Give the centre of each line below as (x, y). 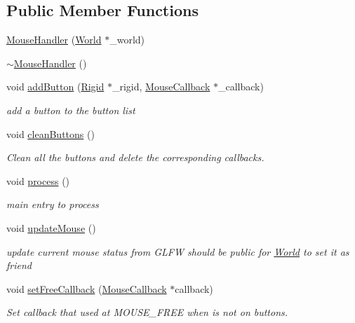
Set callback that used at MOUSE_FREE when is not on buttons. (147, 312)
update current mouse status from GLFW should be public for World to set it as (178, 251)
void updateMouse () (51, 227)
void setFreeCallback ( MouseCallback (87, 288)
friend (19, 265)
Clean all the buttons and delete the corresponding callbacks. (135, 157)
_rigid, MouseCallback (161, 87)
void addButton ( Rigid (55, 87)
